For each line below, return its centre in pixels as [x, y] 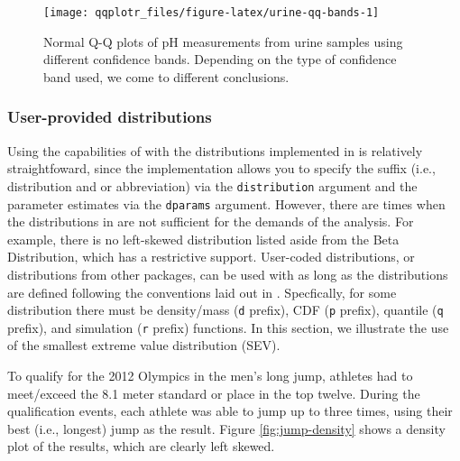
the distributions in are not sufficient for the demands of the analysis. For [211, 221]
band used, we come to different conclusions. [166, 76]
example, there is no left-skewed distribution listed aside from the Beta [203, 239]
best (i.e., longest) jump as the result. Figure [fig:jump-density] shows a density [226, 428]
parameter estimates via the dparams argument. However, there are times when [226, 203]
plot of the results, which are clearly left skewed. [141, 446]
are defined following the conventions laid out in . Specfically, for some [202, 292]
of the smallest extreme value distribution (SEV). [144, 345]
